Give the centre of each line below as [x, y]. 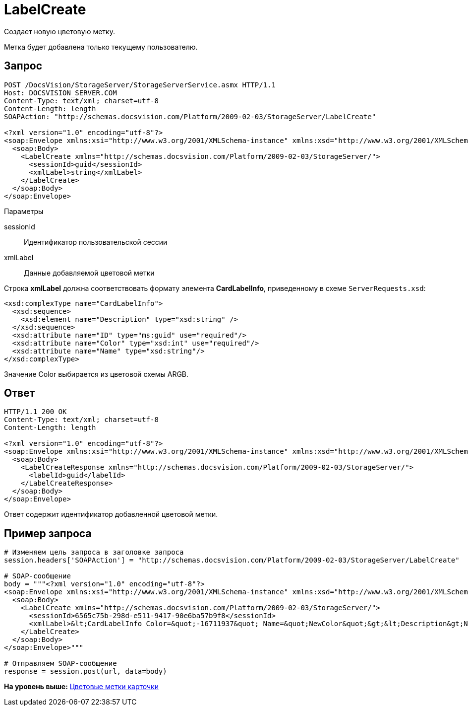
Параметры [24, 211]
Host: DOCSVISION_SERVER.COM [60, 93]
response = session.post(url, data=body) [86, 672]
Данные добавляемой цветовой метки [89, 273]
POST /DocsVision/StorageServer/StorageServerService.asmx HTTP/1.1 [140, 85]
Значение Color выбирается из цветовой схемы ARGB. [96, 374]
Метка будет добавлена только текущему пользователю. [101, 47]
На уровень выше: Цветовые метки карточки [81, 687]
